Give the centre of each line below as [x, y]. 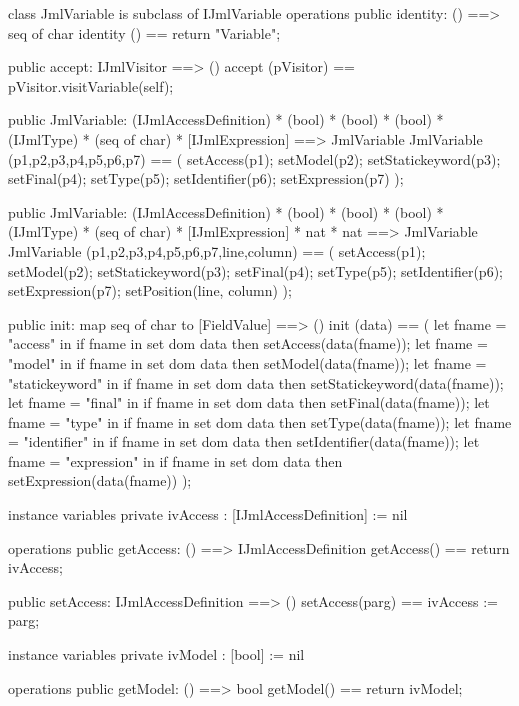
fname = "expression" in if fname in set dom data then [175, 460]
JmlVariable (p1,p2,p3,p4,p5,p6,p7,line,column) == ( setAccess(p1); [217, 250]
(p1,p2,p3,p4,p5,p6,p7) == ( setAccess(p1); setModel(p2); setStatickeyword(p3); [254, 158]
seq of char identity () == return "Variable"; [144, 32]
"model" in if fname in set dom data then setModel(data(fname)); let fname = [247, 362]
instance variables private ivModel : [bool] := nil [156, 654]
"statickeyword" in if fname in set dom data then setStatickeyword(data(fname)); [256, 382]
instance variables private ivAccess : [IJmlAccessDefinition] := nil [208, 514]
